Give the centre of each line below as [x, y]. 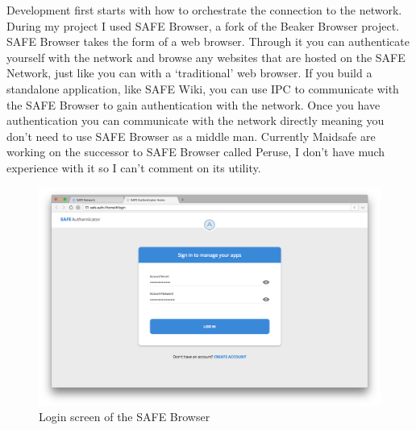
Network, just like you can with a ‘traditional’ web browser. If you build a [189, 73]
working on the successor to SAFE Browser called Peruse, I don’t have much [196, 152]
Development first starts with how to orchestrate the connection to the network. [204, 10]
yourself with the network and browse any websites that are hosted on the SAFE [206, 57]
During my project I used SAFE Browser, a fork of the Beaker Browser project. [203, 25]
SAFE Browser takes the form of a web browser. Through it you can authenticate [208, 41]
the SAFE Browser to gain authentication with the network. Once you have [193, 104]
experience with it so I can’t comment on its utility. [134, 167]
